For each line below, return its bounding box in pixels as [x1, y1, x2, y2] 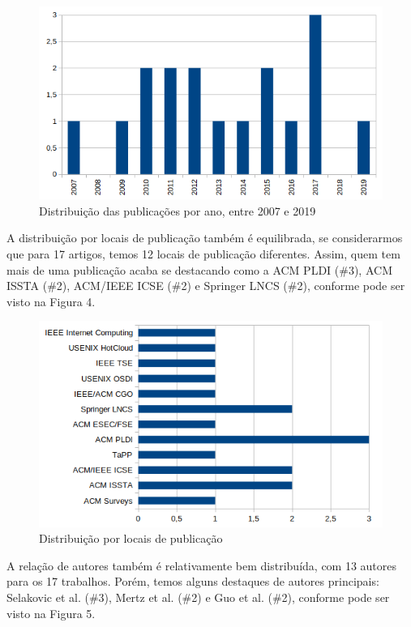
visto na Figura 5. [6, 604, 96, 621]
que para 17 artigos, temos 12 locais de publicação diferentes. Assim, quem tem [6, 245, 400, 262]
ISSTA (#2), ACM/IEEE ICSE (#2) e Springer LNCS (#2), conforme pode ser [6, 277, 405, 294]
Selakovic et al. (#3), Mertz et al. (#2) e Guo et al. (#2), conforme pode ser [6, 589, 390, 606]
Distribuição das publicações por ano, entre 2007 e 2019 [39, 202, 316, 219]
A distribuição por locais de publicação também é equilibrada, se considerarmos [6, 229, 403, 246]
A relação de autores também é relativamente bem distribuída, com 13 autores [6, 557, 397, 574]
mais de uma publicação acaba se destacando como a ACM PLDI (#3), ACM [6, 261, 392, 278]
